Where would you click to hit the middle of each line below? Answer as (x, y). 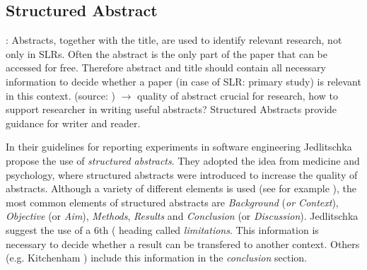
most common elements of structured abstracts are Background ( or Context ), (172, 202)
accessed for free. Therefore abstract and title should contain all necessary (166, 67)
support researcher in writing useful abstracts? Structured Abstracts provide (171, 109)
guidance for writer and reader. (73, 123)
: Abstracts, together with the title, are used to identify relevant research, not (174, 40)
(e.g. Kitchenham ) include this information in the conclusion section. (157, 258)
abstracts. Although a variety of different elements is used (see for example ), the (181, 188)
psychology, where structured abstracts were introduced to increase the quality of (182, 174)
